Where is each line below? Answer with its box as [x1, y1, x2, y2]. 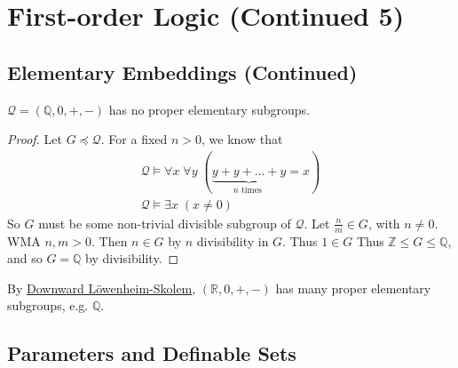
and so [7, 249, 43, 268]
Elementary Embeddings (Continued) [7, 58, 358, 85]
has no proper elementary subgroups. [108, 100, 311, 118]
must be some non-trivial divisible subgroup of [38, 213, 291, 232]
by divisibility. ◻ [85, 249, 179, 268]
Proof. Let [7, 130, 62, 148]
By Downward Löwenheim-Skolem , [7, 278, 196, 297]
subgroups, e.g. [7, 296, 89, 315]
